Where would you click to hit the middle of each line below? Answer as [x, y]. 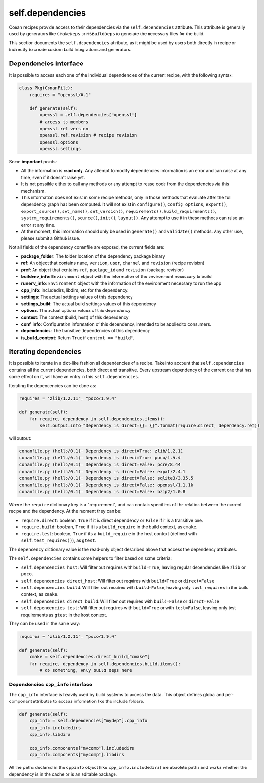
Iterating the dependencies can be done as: [53, 385]
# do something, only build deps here [86, 670]
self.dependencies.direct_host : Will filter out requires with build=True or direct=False [118, 581]
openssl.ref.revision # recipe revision [88, 135]
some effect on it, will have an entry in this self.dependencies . [74, 376]
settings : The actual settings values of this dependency [77, 297]
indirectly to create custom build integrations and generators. [70, 49]
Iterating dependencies [45, 351]
